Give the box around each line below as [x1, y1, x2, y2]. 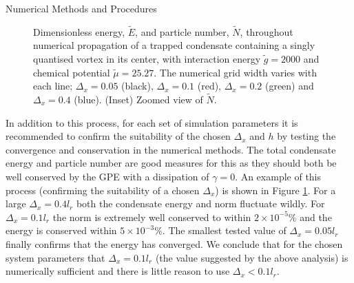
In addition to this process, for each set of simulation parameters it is [6, 115, 298, 129]
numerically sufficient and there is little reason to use [6, 264, 230, 278]
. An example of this [235, 169, 322, 183]
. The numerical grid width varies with [154, 65, 317, 79]
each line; [33, 78, 73, 93]
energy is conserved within [6, 223, 117, 238]
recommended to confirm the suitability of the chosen [6, 129, 231, 143]
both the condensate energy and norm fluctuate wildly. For [76, 196, 325, 211]
